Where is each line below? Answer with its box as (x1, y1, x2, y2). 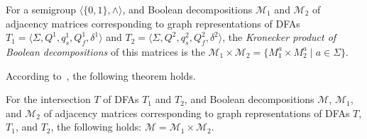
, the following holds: (50, 119, 142, 134)
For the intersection (6, 92, 91, 107)
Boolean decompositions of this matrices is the (6, 44, 205, 59)
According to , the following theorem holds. (6, 68, 196, 83)
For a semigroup (6, 2, 77, 16)
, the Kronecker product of (222, 30, 336, 44)
